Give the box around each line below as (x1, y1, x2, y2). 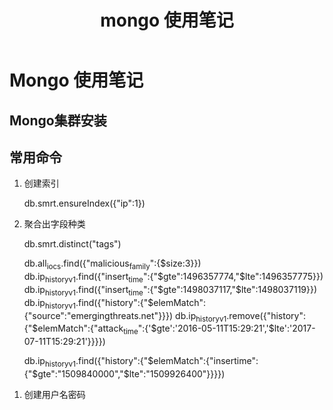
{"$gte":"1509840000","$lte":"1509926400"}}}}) (23, 367, 226, 380)
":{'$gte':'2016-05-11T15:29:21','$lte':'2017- (137, 322, 316, 335)
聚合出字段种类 (23, 218, 86, 230)
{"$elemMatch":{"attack (23, 322, 124, 335)
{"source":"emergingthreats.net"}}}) (23, 309, 174, 321)
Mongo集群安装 (9, 112, 107, 129)
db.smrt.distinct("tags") (23, 238, 122, 250)
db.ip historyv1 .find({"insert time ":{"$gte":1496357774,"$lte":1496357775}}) (23, 271, 324, 285)
